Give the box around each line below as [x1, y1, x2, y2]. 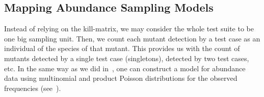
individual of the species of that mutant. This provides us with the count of [4, 43, 240, 54]
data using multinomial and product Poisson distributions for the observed [4, 73, 237, 83]
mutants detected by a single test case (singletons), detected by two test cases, [4, 53, 249, 63]
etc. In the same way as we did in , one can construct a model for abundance [4, 63, 246, 73]
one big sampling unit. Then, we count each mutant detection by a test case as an [4, 33, 260, 43]
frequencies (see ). [4, 82, 61, 93]
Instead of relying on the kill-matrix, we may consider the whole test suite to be [4, 23, 254, 34]
